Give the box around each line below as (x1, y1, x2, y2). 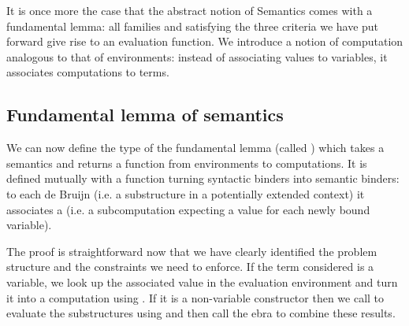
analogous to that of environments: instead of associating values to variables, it (6, 48, 388, 65)
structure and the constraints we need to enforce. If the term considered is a (6, 258, 374, 275)
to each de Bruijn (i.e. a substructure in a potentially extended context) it (6, 185, 365, 202)
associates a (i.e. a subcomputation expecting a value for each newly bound (6, 201, 370, 217)
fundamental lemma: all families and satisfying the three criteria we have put (6, 17, 379, 34)
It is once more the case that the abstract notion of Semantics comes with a (6, 2, 373, 18)
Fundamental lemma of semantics (6, 102, 284, 127)
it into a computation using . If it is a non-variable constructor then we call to (6, 289, 385, 306)
